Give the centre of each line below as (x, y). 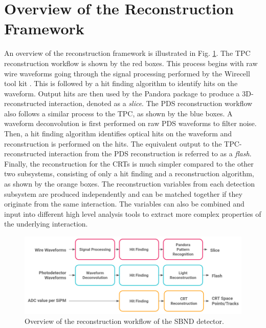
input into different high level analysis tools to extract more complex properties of (133, 213)
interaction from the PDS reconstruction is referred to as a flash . (150, 153)
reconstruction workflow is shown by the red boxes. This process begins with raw (131, 63)
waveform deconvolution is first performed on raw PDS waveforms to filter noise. (130, 123)
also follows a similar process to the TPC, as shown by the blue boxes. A (118, 113)
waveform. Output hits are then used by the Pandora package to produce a (122, 93)
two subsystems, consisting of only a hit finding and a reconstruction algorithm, (129, 173)
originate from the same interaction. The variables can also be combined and (124, 204)
